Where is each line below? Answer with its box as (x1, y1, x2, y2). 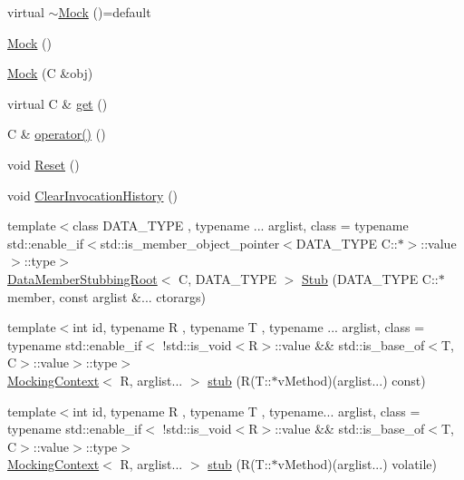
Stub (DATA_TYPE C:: (301, 269, 439, 288)
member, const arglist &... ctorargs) (7, 287, 206, 306)
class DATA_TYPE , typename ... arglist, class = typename (72, 216, 409, 235)
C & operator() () (7, 124, 106, 143)
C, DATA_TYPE (179, 269, 276, 288)
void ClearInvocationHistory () (7, 185, 179, 204)
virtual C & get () (7, 93, 108, 113)
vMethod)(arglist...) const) (277, 370, 426, 389)
